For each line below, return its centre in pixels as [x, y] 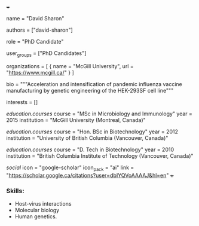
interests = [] [22, 102]
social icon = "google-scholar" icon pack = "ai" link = [70, 168]
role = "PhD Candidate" [35, 42]
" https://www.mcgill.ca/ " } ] [40, 72]
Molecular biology [37, 210]
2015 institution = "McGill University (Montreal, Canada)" [76, 120]
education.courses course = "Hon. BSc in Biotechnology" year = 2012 [92, 132]
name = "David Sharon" [35, 18]
